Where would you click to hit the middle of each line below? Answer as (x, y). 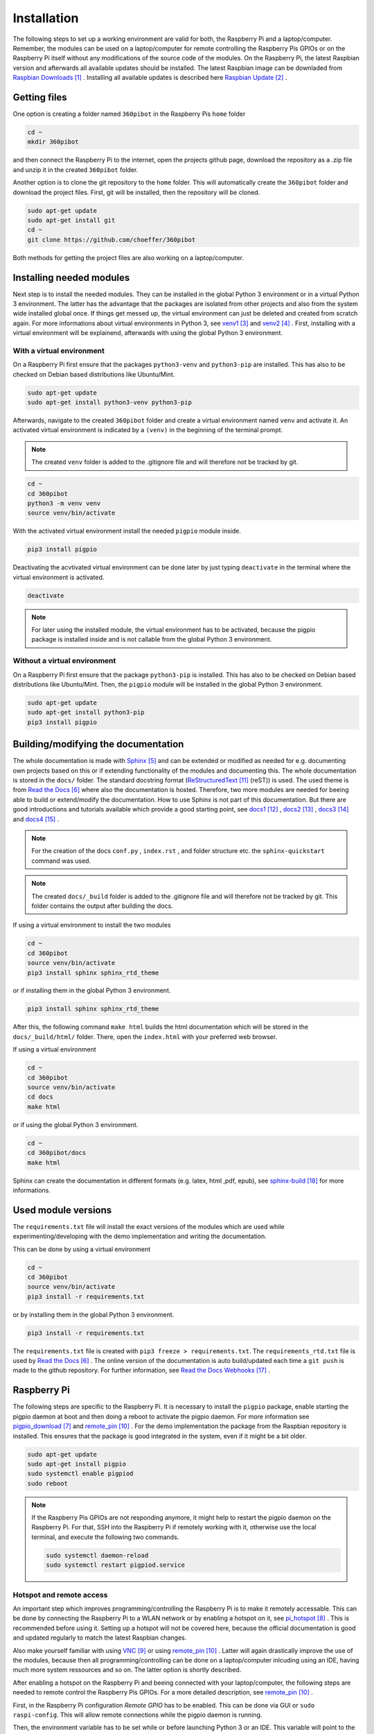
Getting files (40, 97)
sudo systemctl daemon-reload (97, 1555)
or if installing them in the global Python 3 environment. (92, 990)
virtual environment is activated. (59, 577)
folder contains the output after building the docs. (102, 906)
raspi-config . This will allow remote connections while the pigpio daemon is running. (137, 1715)
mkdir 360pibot (53, 142)
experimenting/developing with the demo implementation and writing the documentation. (140, 1236)
